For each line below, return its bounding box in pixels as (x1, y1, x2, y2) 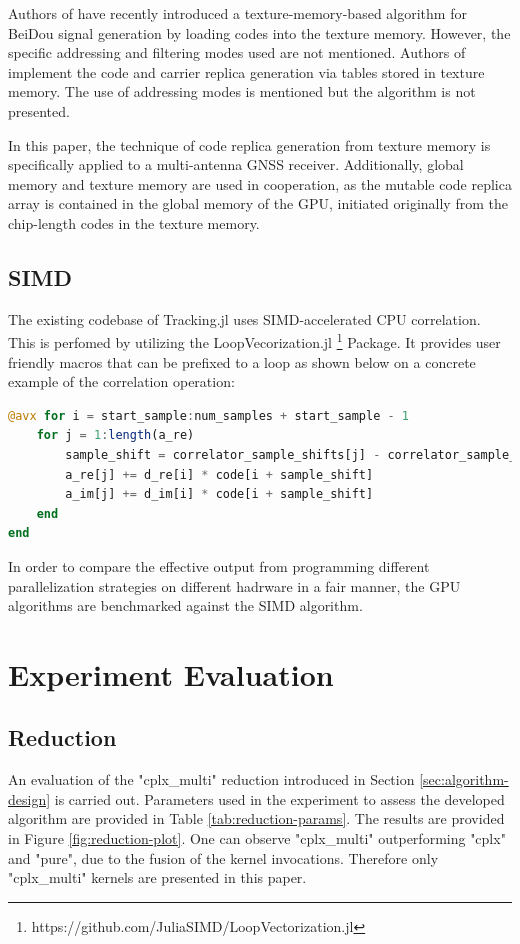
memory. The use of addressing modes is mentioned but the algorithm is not (8, 81, 476, 102)
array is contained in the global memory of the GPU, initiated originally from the (8, 193, 508, 214)
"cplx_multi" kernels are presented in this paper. (8, 867, 307, 888)
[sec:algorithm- (419, 769, 509, 790)
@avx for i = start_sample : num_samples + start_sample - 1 (8, 408, 410, 423)
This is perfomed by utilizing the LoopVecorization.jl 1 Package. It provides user (8, 329, 501, 352)
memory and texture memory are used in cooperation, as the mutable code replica (8, 173, 512, 194)
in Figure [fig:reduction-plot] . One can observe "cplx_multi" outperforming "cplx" (8, 828, 506, 849)
